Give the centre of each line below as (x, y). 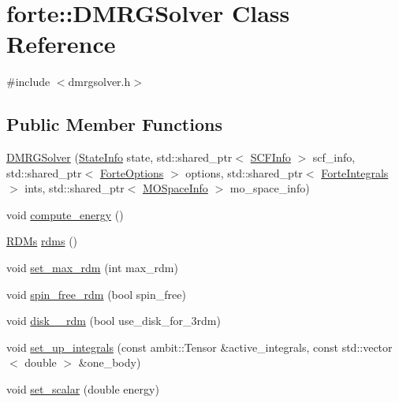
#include (28, 82)
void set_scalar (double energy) (83, 389)
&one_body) (110, 362)
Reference (61, 44)
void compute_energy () (65, 214)
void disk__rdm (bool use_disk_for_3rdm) (114, 321)
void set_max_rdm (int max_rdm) (92, 268)
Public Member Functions (114, 124)
